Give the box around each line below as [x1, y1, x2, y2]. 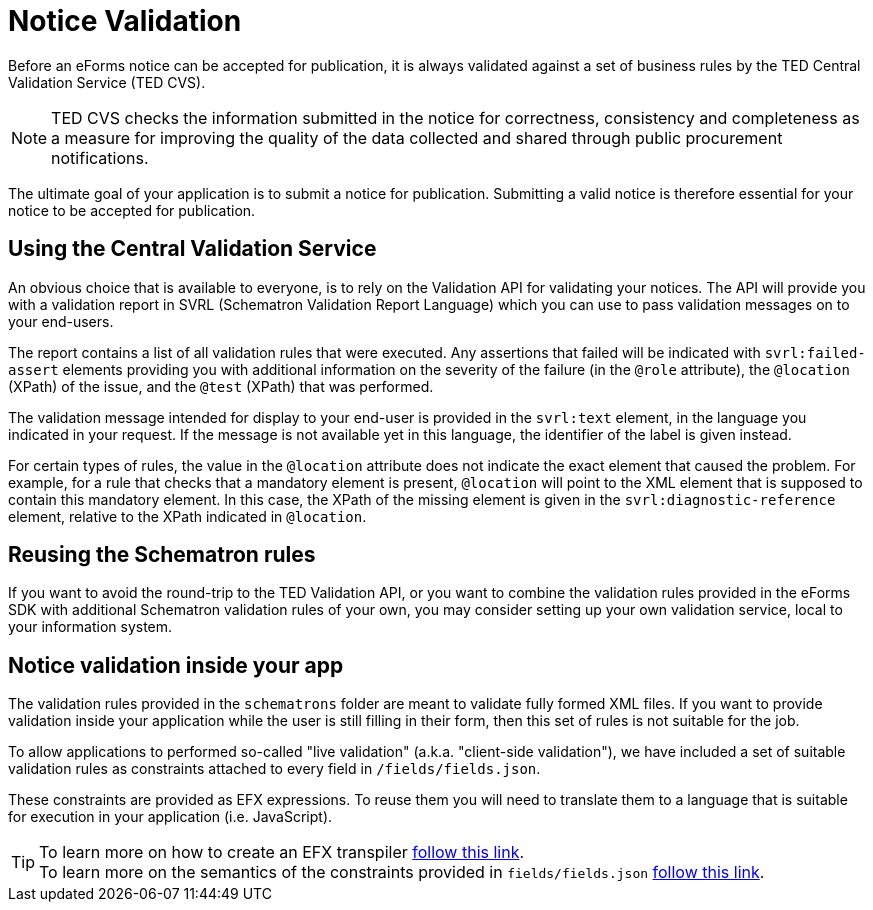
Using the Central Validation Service [8, 236, 377, 262]
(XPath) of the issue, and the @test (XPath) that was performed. [8, 377, 434, 395]
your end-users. [8, 312, 114, 330]
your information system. [8, 618, 173, 636]
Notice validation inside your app [8, 652, 344, 678]
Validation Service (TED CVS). [8, 73, 206, 91]
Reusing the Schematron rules [8, 542, 316, 568]
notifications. [51, 147, 149, 168]
